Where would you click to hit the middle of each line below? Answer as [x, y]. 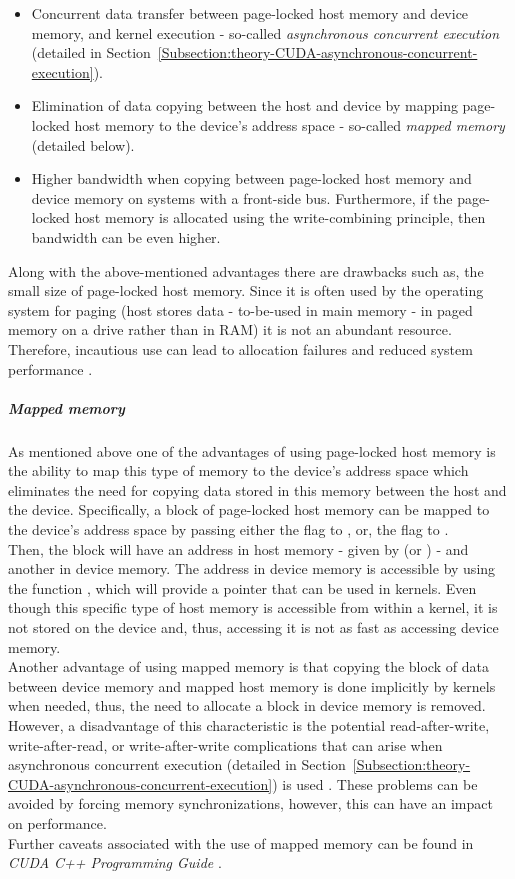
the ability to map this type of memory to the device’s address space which [238, 470]
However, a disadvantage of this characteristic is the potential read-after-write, [249, 724]
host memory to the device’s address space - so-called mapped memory [289, 124]
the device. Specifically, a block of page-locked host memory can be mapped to [249, 509]
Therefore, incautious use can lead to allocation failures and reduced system [240, 348]
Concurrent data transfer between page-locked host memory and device [250, 13]
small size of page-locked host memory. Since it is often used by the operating [246, 290]
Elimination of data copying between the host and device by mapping [244, 105]
